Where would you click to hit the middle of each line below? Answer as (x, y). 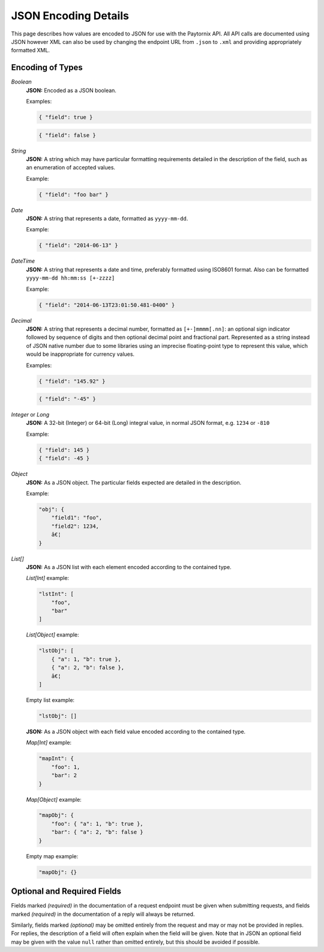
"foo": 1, (66, 767)
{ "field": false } (67, 135)
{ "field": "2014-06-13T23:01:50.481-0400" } (107, 305)
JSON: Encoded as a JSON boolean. (71, 90)
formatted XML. (31, 50)
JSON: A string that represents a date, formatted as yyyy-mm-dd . (107, 219)
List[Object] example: (52, 635)
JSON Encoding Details (70, 16)
